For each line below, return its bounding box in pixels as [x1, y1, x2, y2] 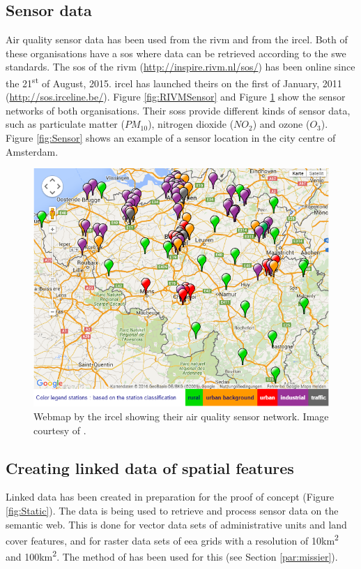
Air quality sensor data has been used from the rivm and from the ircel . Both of [6, 32, 348, 47]
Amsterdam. [6, 144, 59, 158]
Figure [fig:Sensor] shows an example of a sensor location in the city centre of [6, 131, 336, 145]
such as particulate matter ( [6, 117, 125, 131]
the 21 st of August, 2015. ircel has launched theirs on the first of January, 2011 [6, 73, 342, 90]
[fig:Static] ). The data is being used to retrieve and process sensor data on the [6, 503, 339, 518]
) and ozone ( [252, 117, 310, 131]
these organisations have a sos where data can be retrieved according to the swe [6, 45, 346, 60]
